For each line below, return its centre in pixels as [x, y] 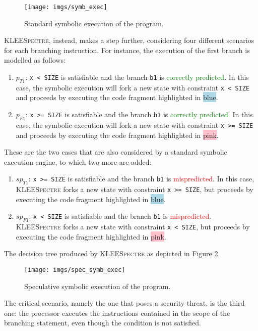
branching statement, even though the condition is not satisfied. [103, 323]
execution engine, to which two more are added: [78, 161]
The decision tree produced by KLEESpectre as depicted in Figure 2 [111, 253]
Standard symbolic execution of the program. [94, 23]
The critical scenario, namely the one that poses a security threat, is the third [124, 303]
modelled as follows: [35, 60]
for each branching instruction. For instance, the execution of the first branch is [127, 50]
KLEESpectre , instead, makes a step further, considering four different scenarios [129, 40]
